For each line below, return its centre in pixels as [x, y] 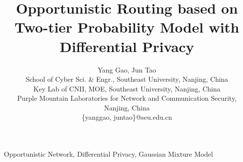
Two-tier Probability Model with [127, 27]
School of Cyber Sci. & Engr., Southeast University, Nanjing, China [127, 79]
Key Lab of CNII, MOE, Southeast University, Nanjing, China [127, 88]
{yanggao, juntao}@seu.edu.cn [127, 117]
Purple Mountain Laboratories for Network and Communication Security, [127, 98]
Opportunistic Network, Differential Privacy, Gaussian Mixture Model [109, 154]
